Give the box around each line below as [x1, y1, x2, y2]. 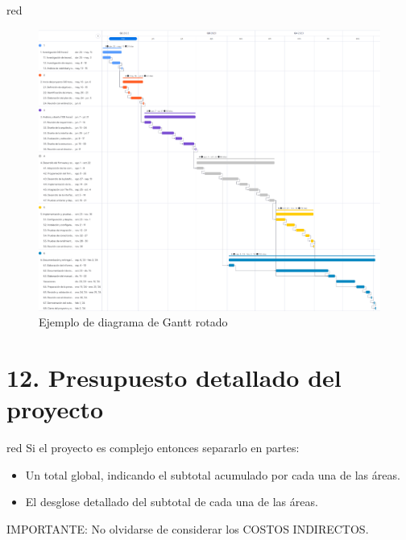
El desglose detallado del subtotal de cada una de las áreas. [25, 493, 318, 510]
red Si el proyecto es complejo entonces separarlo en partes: [6, 439, 300, 456]
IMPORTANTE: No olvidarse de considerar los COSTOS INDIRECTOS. [6, 520, 369, 537]
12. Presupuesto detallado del [6, 360, 342, 393]
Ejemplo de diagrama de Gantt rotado [39, 314, 228, 330]
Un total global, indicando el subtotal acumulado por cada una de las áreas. [25, 466, 400, 483]
